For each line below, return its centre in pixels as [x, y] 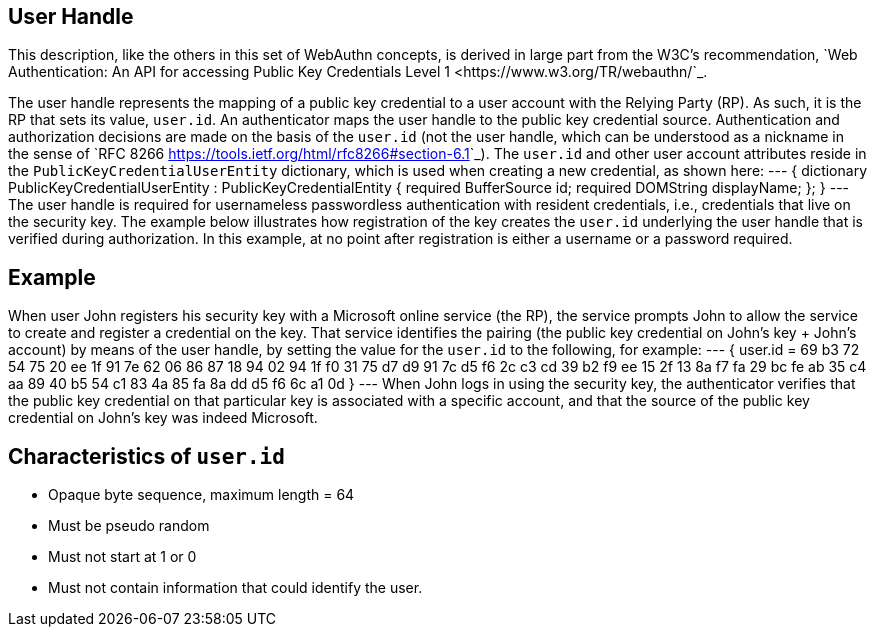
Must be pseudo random [129, 526]
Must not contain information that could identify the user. [235, 588]
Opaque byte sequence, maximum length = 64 [201, 495]
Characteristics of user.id [146, 456]
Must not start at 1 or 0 [122, 557]
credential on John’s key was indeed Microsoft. [163, 418]
